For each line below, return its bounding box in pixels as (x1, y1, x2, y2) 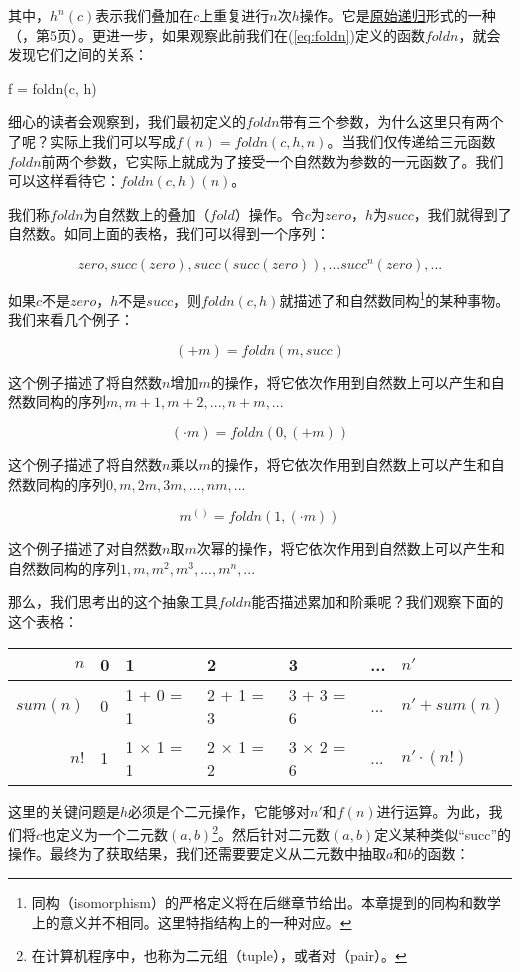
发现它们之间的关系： (8, 44, 148, 65)
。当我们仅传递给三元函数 (327, 130, 496, 151)
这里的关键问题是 (8, 800, 120, 821)
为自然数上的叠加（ (83, 203, 210, 224)
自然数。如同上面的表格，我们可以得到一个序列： (8, 223, 330, 244)
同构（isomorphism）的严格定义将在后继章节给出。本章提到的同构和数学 (31, 891, 501, 912)
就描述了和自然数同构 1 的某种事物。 (279, 286, 510, 310)
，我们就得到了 (413, 203, 512, 224)
